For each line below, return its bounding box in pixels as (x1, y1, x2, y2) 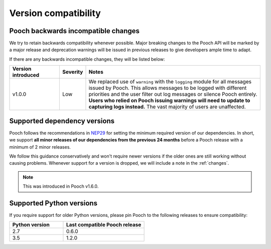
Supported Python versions (9, 199, 98, 207)
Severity (62, 68, 83, 75)
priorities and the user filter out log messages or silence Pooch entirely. (88, 91, 257, 98)
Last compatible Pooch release (66, 221, 142, 228)
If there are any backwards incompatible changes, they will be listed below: (9, 56, 165, 62)
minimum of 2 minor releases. (9, 144, 71, 150)
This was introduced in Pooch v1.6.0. (23, 183, 99, 189)
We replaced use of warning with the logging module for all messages (88, 78, 252, 85)
